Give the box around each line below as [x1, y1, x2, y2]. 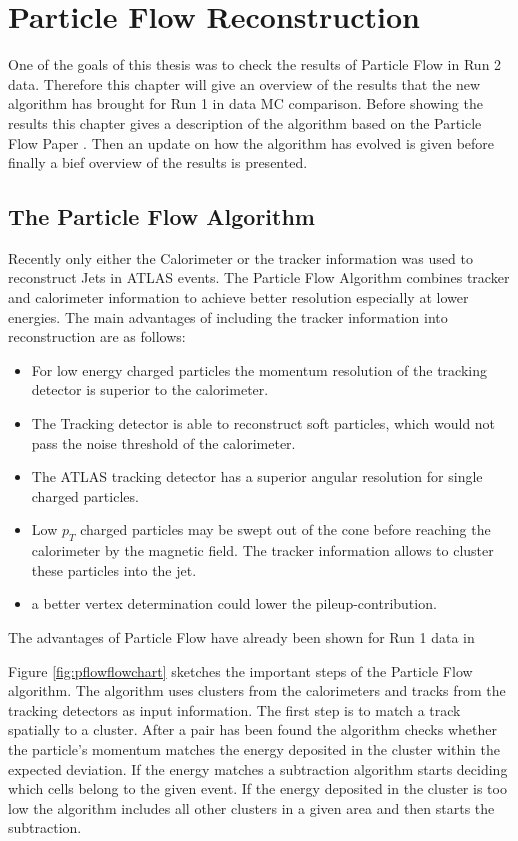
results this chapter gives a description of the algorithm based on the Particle [8, 112, 482, 133]
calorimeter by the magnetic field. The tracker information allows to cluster [31, 540, 494, 561]
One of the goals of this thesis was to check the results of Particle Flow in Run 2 [8, 54, 502, 75]
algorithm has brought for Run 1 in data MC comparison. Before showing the [8, 93, 483, 114]
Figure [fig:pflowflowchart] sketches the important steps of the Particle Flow [8, 660, 473, 681]
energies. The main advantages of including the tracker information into [8, 306, 448, 327]
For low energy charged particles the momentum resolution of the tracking [31, 359, 487, 380]
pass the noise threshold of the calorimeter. [31, 432, 296, 453]
